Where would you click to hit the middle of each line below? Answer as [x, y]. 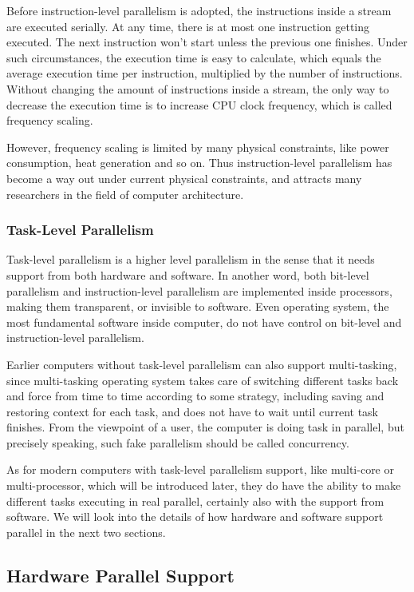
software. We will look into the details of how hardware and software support [195, 517]
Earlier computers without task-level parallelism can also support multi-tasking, [202, 364]
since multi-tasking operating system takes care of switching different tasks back [203, 380]
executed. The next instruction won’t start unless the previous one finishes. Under [207, 42]
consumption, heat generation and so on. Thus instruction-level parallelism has [199, 163]
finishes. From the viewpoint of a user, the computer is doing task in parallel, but [205, 427]
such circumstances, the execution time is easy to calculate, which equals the [194, 57]
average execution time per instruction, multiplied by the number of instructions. [205, 73]
